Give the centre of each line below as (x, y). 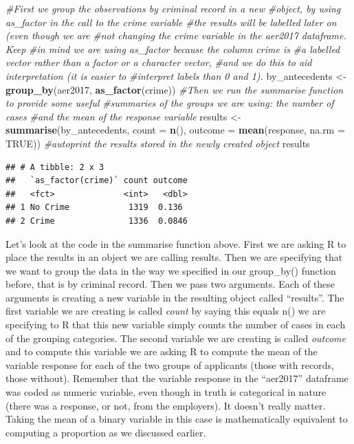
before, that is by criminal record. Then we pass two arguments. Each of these (170, 284)
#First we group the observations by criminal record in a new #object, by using (173, 8)
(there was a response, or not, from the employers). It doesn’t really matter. (166, 405)
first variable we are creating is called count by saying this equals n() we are (166, 311)
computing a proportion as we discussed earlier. (106, 432)
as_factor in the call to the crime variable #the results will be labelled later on (171, 22)
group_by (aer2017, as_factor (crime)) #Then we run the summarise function (175, 89)
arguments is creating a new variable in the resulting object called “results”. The (175, 297)
